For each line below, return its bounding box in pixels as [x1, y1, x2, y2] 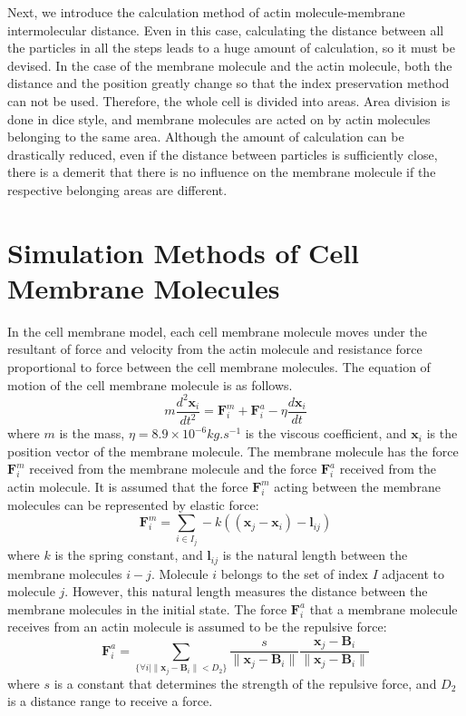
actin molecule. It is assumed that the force [7, 476, 248, 495]
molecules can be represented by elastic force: [7, 495, 259, 514]
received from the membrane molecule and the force [29, 459, 317, 478]
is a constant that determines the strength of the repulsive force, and [53, 673, 437, 692]
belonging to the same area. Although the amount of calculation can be [7, 127, 404, 146]
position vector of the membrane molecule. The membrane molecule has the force [7, 441, 459, 460]
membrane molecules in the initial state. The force [7, 599, 287, 618]
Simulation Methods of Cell [7, 233, 359, 270]
